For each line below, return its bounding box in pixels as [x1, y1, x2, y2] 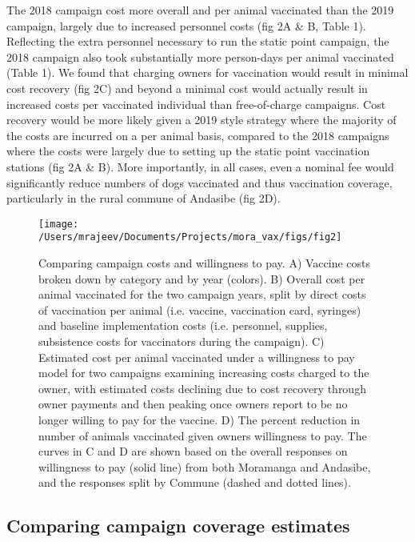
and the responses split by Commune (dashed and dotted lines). [38, 474, 351, 491]
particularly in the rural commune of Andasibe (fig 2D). [6, 190, 281, 207]
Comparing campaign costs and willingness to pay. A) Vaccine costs [38, 255, 371, 271]
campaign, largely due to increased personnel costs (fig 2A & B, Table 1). [6, 17, 366, 34]
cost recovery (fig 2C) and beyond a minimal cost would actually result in [6, 79, 368, 96]
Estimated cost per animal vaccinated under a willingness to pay [38, 348, 355, 365]
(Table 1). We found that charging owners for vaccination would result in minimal [6, 64, 409, 81]
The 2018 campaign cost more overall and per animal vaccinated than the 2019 [6, 2, 394, 18]
